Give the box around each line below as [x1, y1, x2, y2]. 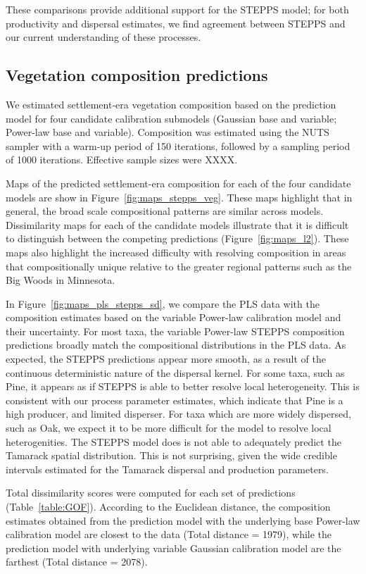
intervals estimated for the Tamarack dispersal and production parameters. [6, 461, 329, 476]
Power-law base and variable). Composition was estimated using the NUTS [6, 125, 329, 139]
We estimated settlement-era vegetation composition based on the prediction [6, 96, 336, 111]
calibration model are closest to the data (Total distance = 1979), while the [6, 527, 332, 542]
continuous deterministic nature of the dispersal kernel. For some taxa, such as [6, 365, 345, 380]
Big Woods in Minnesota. [6, 273, 115, 287]
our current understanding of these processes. [6, 30, 201, 44]
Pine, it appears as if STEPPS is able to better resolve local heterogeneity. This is [6, 379, 360, 394]
